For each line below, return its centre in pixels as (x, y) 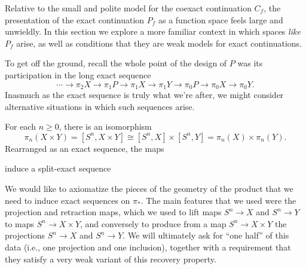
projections (25, 235)
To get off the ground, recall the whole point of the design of (116, 63)
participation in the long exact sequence (78, 74)
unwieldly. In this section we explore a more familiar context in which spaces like (153, 31)
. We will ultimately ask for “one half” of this (206, 235)
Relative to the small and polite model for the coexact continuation (128, 8)
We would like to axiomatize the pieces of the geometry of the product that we (149, 188)
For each (20, 126)
